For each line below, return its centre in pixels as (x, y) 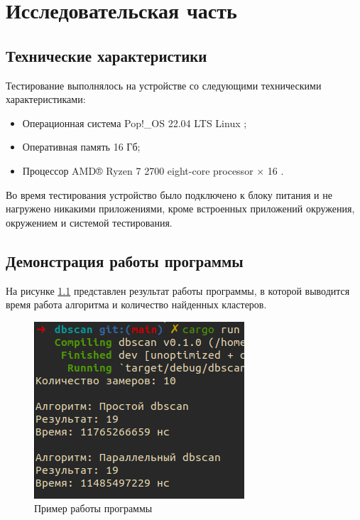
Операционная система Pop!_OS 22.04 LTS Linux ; (135, 123)
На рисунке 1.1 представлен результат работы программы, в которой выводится (178, 290)
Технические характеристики (107, 55)
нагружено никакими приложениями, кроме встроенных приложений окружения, (180, 208)
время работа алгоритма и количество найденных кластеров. (136, 304)
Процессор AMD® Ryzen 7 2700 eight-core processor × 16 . (153, 170)
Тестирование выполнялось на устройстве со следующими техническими (164, 85)
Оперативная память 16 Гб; (81, 147)
